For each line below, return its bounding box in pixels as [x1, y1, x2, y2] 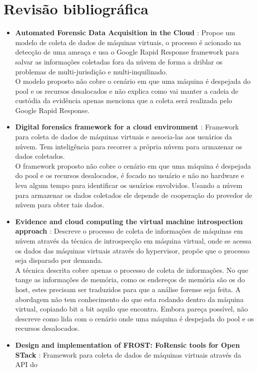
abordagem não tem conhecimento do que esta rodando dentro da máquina [15, 294, 244, 304]
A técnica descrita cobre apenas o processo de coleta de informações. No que [15, 264, 249, 275]
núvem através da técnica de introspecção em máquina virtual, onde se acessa [15, 236, 252, 246]
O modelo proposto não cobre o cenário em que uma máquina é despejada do [15, 76, 251, 86]
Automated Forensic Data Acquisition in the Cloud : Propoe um [15, 27, 235, 38]
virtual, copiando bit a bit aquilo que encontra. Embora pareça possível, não [15, 304, 248, 314]
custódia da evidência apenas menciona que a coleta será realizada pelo [15, 95, 233, 106]
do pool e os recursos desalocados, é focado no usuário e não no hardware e [15, 170, 245, 181]
